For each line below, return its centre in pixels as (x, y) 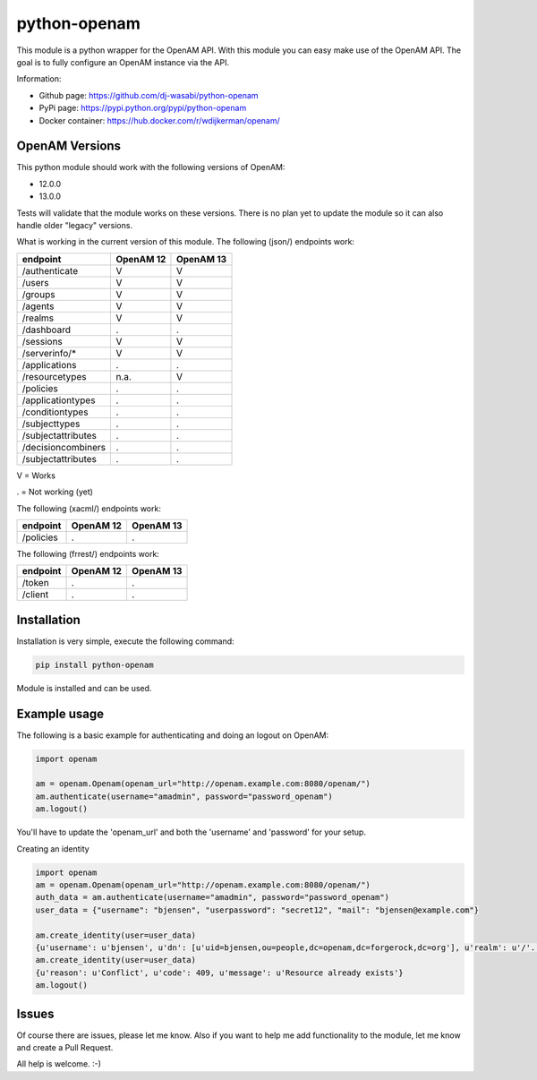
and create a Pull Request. (65, 1048)
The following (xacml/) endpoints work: (89, 508)
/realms (38, 318)
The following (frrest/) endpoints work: (88, 553)
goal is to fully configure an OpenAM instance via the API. (123, 62)
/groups (38, 294)
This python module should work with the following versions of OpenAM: (151, 167)
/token (35, 583)
